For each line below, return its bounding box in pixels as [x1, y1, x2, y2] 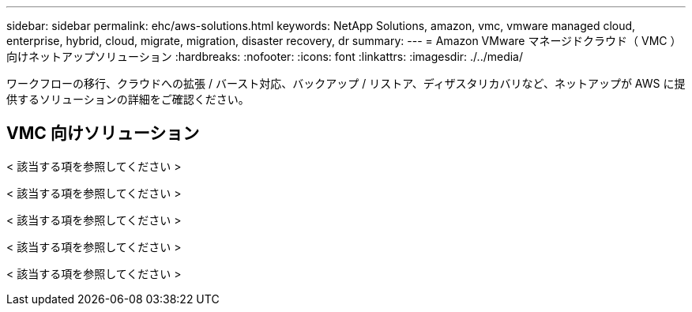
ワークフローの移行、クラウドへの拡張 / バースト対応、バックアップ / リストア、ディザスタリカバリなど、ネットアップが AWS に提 [6, 77, 686, 90]
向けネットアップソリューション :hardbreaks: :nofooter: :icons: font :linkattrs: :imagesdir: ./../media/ [6, 50, 524, 63]
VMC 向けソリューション [6, 123, 200, 144]
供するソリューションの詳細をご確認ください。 [6, 92, 250, 106]
